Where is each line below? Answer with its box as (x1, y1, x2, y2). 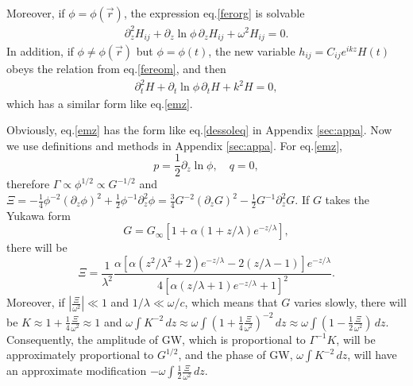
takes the (325, 191, 369, 207)
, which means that (184, 294, 278, 311)
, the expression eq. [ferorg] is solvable (123, 5, 305, 21)
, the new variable (208, 42, 295, 59)
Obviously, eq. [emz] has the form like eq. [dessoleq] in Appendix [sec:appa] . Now (6, 122, 392, 138)
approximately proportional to (6, 346, 154, 363)
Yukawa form (6, 207, 71, 223)
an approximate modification (6, 362, 147, 379)
